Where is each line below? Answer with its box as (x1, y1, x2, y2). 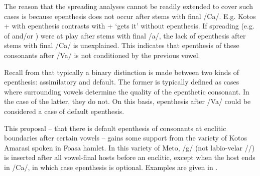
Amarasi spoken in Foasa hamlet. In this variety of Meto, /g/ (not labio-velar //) (4, 142, 255, 152)
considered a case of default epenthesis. (4, 105, 124, 116)
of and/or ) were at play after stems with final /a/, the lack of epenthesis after (4, 30, 246, 40)
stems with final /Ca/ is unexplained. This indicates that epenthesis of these (4, 40, 239, 50)
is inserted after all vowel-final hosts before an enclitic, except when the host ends (4, 152, 255, 162)
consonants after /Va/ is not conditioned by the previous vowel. (4, 49, 200, 60)
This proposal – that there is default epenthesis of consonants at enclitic (4, 122, 226, 133)
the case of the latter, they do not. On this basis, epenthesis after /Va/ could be (4, 96, 251, 106)
